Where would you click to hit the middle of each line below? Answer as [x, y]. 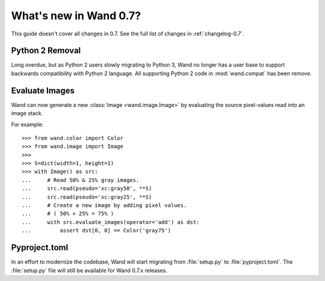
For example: [27, 124]
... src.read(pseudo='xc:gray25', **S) [87, 197]
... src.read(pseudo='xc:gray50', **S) [87, 189]
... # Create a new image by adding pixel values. [104, 205]
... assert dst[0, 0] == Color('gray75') [97, 231]
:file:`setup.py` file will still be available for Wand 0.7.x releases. [89, 270]
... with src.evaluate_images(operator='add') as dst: [111, 222]
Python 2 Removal [46, 51]
